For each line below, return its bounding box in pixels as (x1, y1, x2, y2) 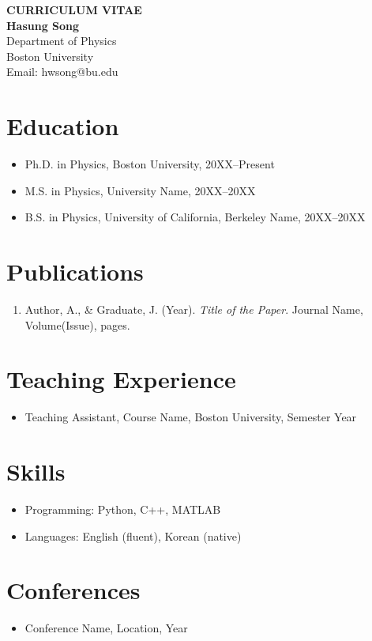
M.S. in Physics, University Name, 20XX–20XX (24, 182, 256, 198)
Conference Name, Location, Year (24, 620, 188, 636)
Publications (6, 255, 144, 288)
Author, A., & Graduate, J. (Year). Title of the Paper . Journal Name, (24, 301, 363, 317)
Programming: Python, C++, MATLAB (24, 501, 221, 518)
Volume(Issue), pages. (24, 316, 130, 333)
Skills (6, 455, 66, 488)
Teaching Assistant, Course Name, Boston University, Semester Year (24, 409, 357, 425)
